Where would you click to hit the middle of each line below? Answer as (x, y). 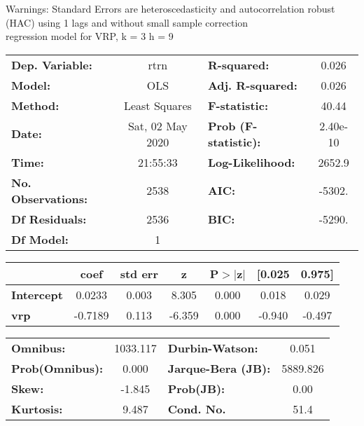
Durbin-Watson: (213, 348)
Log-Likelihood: (251, 162)
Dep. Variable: (52, 64)
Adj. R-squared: (252, 85)
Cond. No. (197, 408)
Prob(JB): (196, 388)
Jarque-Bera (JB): (219, 368)
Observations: (50, 198)
